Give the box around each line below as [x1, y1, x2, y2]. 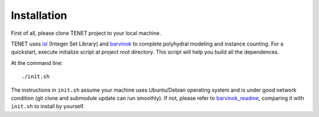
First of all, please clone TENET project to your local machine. [11, 30, 161, 37]
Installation [11, 9, 67, 22]
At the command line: [11, 59, 63, 66]
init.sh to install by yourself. [11, 103, 85, 110]
